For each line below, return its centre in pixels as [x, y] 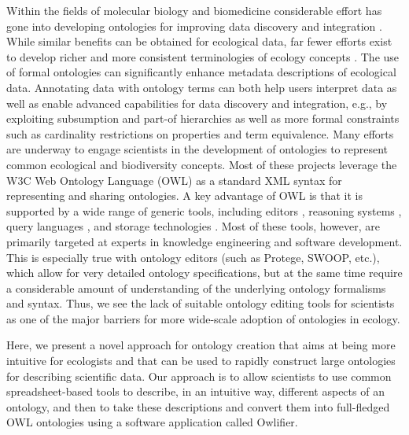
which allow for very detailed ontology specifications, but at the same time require [204, 273]
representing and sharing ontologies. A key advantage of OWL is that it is [184, 195]
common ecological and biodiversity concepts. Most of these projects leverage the [202, 164]
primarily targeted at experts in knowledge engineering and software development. [204, 241]
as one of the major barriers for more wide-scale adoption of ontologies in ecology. [203, 318]
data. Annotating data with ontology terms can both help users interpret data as [202, 87]
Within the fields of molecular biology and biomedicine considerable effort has [194, 10]
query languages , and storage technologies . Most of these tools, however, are [193, 226]
